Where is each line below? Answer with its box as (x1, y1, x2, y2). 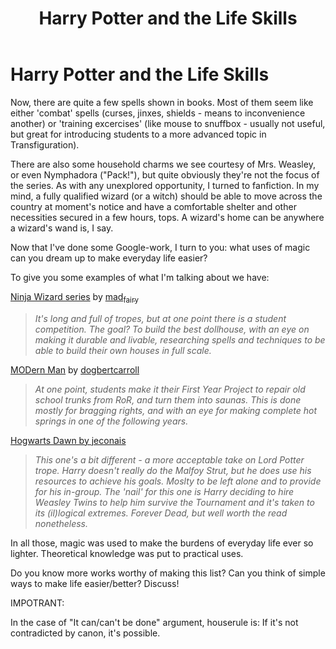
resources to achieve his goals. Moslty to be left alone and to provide (34, 475, 322, 487)
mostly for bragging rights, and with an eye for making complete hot (34, 404, 318, 416)
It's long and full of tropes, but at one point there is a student (34, 312, 287, 324)
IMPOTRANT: (10, 597, 65, 609)
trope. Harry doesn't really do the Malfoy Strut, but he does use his (34, 464, 312, 476)
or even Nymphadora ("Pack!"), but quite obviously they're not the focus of (10, 168, 320, 181)
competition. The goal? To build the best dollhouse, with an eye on (34, 323, 310, 335)
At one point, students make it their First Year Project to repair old (34, 383, 306, 395)
